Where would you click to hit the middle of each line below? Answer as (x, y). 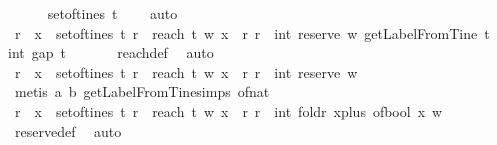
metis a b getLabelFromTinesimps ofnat (142, 91)
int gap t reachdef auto (111, 52)
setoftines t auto (112, 13)
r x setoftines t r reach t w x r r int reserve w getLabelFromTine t (252, 32)
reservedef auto (68, 130)
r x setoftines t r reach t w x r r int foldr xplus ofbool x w (228, 110)
